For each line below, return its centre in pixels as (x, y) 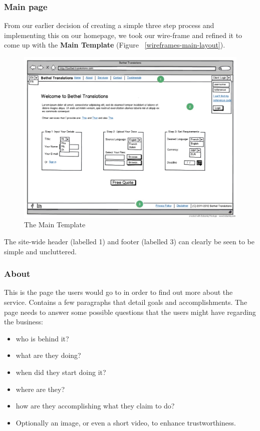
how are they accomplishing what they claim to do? (95, 406)
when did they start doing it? (61, 372)
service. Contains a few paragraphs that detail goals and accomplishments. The (126, 302)
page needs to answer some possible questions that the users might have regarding (130, 312)
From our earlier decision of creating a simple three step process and (109, 25)
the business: (24, 322)
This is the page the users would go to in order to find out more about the (118, 292)
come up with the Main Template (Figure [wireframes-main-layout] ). (115, 45)
